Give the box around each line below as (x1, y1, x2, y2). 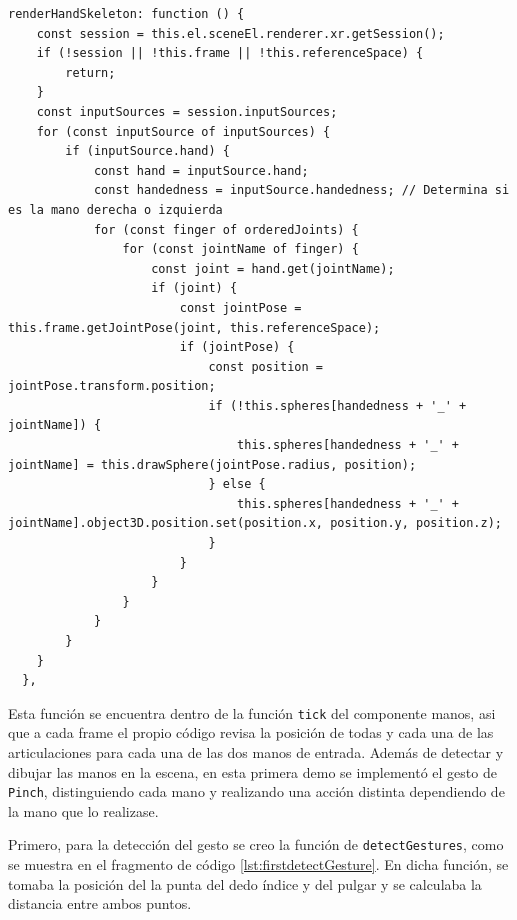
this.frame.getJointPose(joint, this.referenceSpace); (8, 320, 381, 335)
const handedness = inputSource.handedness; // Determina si (93, 183, 510, 198)
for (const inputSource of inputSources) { (36, 124, 331, 139)
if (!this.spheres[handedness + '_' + (208, 398, 467, 413)
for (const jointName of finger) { (122, 242, 359, 257)
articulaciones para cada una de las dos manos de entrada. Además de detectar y (8, 742, 504, 763)
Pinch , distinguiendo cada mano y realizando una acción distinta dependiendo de (8, 781, 505, 802)
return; (65, 65, 116, 80)
